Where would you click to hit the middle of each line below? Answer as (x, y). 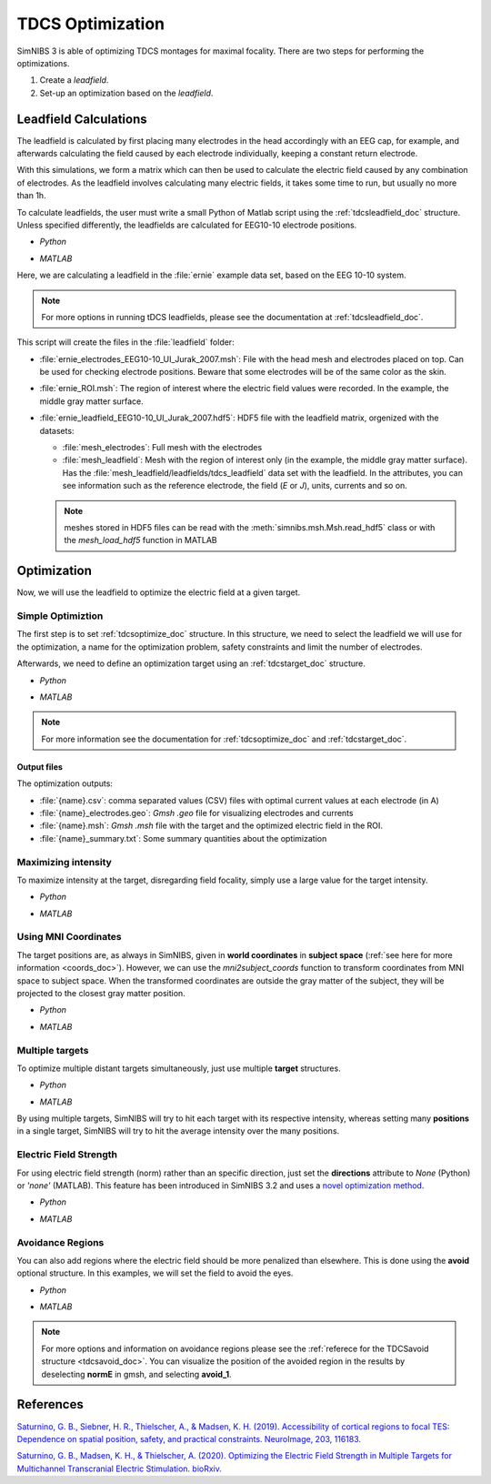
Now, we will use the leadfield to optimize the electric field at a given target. (159, 592)
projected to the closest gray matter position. (101, 993)
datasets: (57, 430)
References (50, 1404)
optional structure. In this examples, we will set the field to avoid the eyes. (155, 1273)
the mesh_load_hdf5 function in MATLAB (140, 540)
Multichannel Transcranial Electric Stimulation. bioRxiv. (120, 1469)
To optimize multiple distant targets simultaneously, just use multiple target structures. (179, 1068)
